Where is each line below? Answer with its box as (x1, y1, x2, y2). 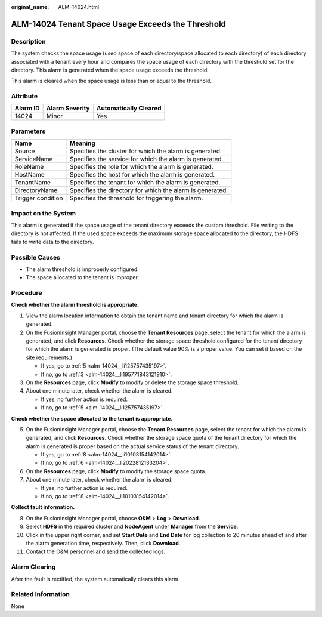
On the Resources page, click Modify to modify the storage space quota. (26, 467, 207, 474)
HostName (14, 171, 45, 179)
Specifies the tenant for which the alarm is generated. (69, 178, 221, 187)
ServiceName (14, 155, 53, 163)
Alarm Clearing (11, 563, 56, 571)
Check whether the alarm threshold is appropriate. (11, 301, 140, 308)
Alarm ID (14, 104, 40, 113)
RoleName (14, 163, 44, 171)
